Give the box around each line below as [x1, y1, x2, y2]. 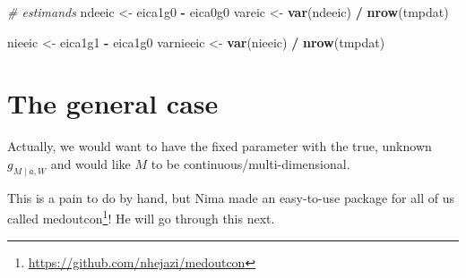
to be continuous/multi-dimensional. [151, 154, 350, 173]
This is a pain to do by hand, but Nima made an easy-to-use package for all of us [7, 188, 454, 206]
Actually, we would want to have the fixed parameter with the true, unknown [7, 137, 432, 156]
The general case [7, 85, 219, 122]
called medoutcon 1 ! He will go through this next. [7, 206, 275, 227]
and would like [50, 154, 131, 173]
